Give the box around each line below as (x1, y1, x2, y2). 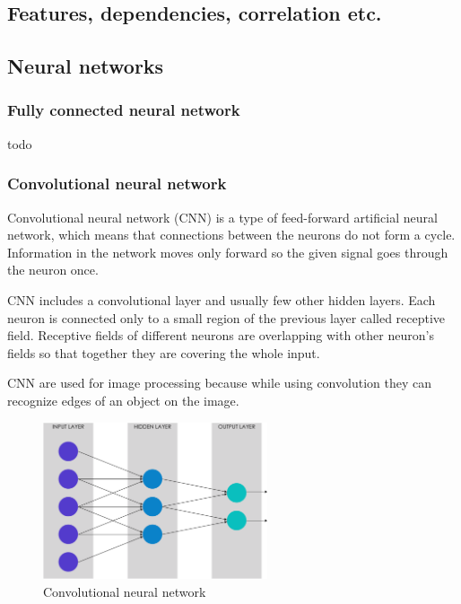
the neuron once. (7, 260, 99, 279)
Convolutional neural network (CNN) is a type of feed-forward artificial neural (7, 207, 438, 226)
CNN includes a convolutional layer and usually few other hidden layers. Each (7, 290, 436, 309)
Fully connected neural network (7, 99, 240, 121)
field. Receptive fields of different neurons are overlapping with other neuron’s (7, 326, 434, 345)
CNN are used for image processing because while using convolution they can (7, 373, 431, 392)
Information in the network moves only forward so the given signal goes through (7, 242, 448, 261)
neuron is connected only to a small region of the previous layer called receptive (7, 308, 446, 327)
